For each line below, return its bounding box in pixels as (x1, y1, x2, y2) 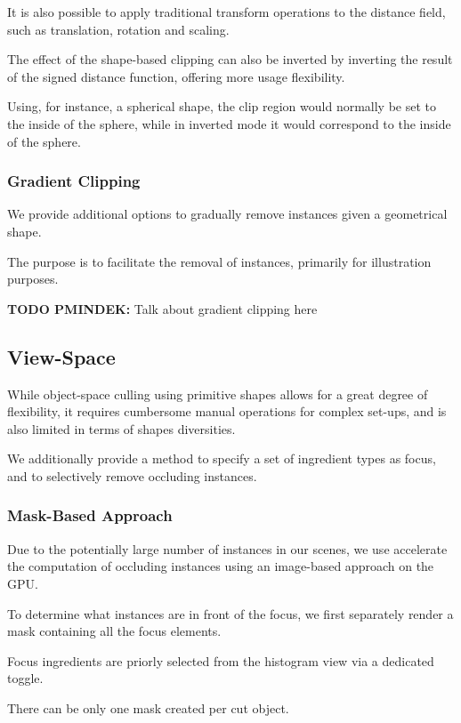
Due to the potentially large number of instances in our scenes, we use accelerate (7, 539, 448, 558)
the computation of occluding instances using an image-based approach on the (7, 557, 434, 575)
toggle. (7, 669, 44, 687)
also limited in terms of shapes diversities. (7, 419, 236, 438)
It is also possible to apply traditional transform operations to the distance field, (7, 3, 446, 20)
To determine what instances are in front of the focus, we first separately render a (7, 604, 454, 623)
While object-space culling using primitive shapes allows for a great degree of (7, 384, 428, 403)
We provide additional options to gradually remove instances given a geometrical (7, 205, 448, 223)
